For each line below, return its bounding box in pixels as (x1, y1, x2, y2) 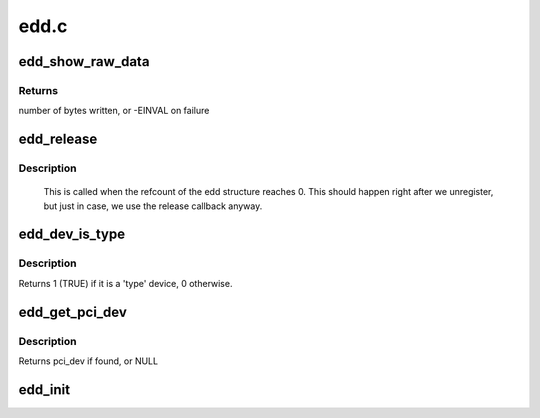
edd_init (18, 381, 70, 398)
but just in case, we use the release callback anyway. (43, 200, 263, 212)
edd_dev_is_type (18, 226, 125, 243)
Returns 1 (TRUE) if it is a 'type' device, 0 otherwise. (18, 277, 233, 289)
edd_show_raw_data (18, 53, 150, 70)
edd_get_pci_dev (18, 303, 127, 320)
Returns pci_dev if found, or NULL (18, 355, 159, 367)
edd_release (18, 131, 98, 148)
